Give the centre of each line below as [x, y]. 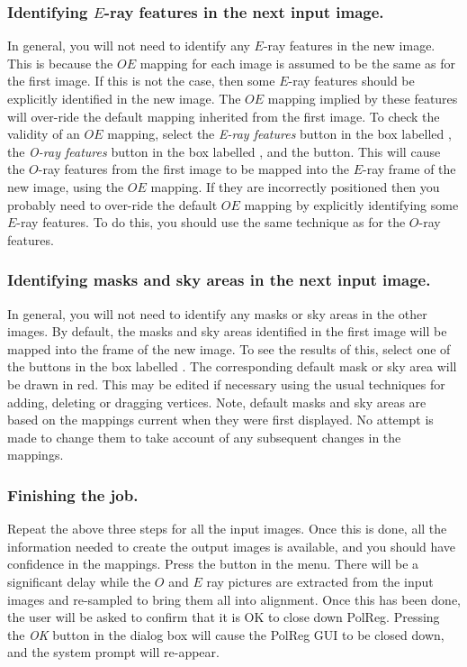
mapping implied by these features [363, 98]
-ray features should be [351, 81]
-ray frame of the [409, 169]
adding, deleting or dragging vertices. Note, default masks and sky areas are [217, 402]
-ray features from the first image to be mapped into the [194, 169]
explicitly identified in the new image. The [124, 98]
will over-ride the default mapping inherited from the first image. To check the [224, 116]
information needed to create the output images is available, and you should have [232, 546]
